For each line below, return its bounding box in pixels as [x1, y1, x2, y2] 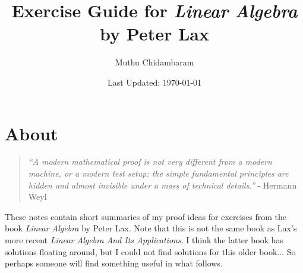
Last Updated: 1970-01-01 [107, 76, 202, 88]
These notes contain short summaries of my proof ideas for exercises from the [5, 210, 287, 222]
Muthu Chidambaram [115, 56, 194, 68]
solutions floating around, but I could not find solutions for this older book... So [5, 245, 296, 258]
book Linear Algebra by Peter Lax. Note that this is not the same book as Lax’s [5, 222, 297, 234]
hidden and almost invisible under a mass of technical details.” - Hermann [28, 178, 297, 191]
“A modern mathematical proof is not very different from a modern [28, 155, 272, 168]
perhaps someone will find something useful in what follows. [5, 257, 223, 269]
